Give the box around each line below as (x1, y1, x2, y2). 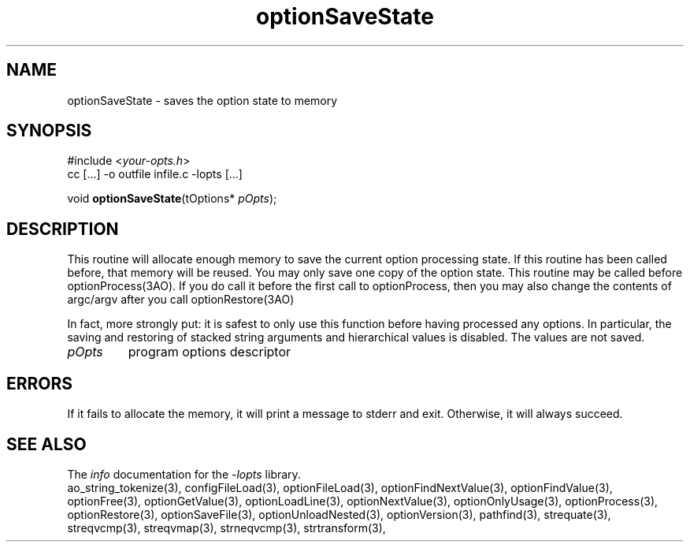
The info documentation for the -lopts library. (67, 467, 301, 481)
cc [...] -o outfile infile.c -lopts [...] (67, 167, 243, 181)
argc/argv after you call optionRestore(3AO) (67, 293, 295, 307)
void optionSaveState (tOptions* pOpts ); (67, 192, 277, 206)
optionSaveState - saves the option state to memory (67, 93, 338, 107)
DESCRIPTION (6, 218, 119, 239)
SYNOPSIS (6, 121, 92, 141)
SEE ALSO (6, 434, 87, 454)
